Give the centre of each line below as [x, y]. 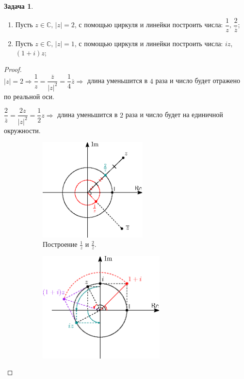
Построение [60, 244]
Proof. [13, 69]
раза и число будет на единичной [174, 114]
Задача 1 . [19, 6]
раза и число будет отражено [198, 80]
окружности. [22, 130]
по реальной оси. [29, 96]
